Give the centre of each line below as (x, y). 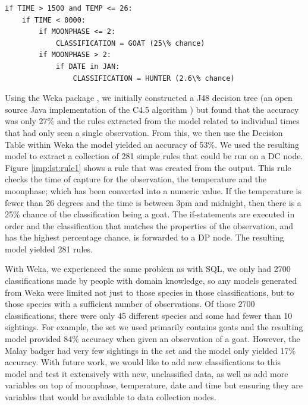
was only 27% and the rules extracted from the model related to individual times (152, 121)
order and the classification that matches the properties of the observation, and (149, 225)
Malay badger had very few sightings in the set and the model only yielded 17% (150, 350)
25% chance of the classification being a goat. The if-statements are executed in (150, 214)
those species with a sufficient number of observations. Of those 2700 (130, 304)
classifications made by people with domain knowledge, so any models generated (151, 281)
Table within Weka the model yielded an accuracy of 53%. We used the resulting (152, 144)
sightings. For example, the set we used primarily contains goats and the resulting (154, 327)
